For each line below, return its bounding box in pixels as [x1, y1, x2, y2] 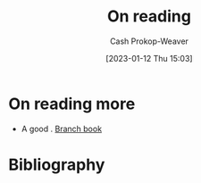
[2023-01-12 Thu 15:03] [105, 53, 193, 63]
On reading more [8, 94, 136, 113]
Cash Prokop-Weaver [109, 36, 189, 46]
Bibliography [8, 154, 105, 175]
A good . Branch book [21, 123, 103, 134]
